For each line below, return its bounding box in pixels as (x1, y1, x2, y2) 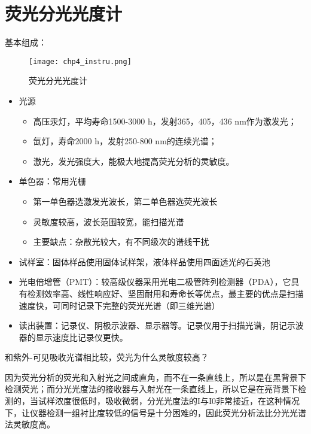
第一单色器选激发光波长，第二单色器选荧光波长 (33, 195, 218, 207)
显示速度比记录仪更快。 (35, 330, 128, 343)
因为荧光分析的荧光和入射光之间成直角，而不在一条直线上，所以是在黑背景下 (5, 371, 306, 383)
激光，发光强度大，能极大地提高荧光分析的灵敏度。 (33, 154, 234, 167)
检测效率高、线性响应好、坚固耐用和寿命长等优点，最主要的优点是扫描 (27, 287, 304, 299)
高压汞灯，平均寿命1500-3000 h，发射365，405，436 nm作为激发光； (33, 114, 297, 127)
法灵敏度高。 (5, 418, 55, 430)
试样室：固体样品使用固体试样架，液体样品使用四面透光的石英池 (19, 255, 270, 268)
